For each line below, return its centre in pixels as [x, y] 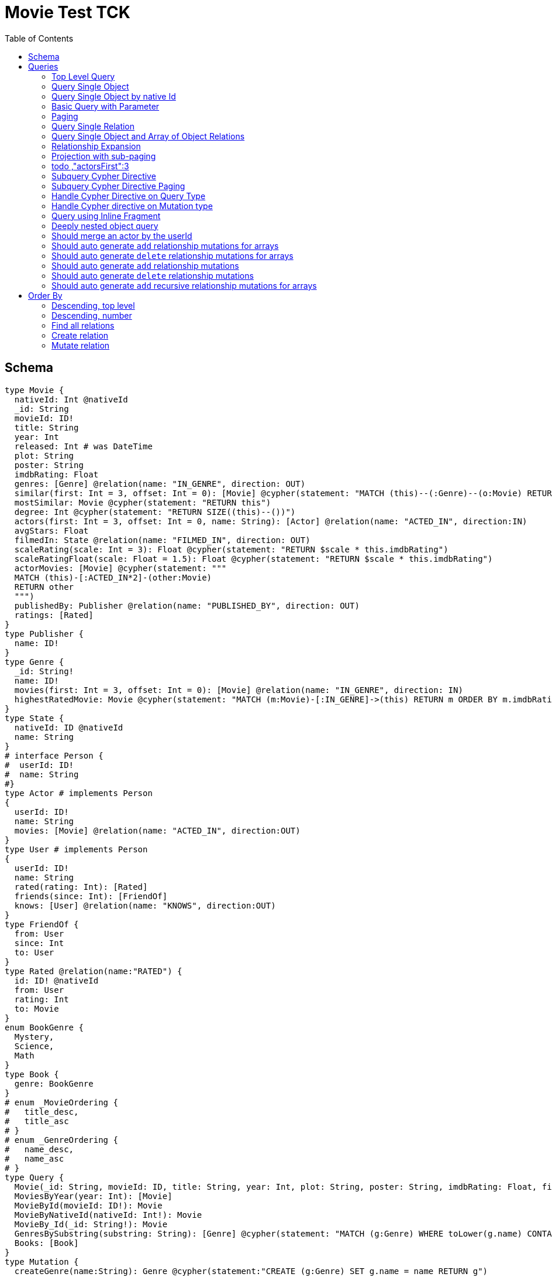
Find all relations [83, 325]
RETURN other [44, 587]
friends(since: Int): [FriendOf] [91, 896]
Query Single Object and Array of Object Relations [148, 136]
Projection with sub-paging [104, 156]
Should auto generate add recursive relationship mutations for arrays [184, 285]
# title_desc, [42, 1112]
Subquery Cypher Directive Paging [118, 186]
